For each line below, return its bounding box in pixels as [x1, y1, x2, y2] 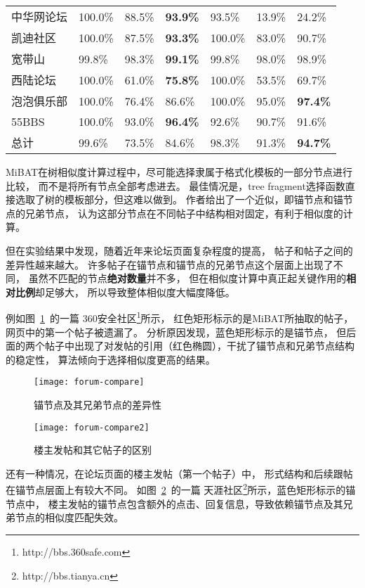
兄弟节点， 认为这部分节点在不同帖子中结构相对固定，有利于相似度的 [25, 205, 343, 220]
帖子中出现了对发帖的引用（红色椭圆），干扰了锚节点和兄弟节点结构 [44, 338, 354, 353]
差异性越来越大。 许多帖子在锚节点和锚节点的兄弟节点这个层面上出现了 [6, 257, 333, 271]
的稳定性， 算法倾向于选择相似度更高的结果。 [6, 352, 215, 366]
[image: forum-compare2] [34, 422, 150, 433]
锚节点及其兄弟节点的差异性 [34, 397, 161, 412]
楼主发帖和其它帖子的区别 [34, 442, 152, 457]
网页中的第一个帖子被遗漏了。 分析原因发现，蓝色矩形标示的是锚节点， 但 [6, 324, 347, 339]
